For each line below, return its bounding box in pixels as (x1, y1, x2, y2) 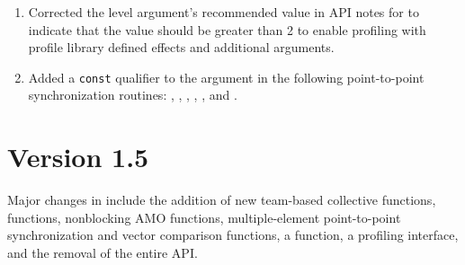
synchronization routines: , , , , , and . (28, 85, 237, 104)
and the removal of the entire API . (7, 243, 198, 261)
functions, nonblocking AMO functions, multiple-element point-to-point (7, 208, 401, 226)
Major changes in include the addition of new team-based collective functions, (7, 190, 436, 209)
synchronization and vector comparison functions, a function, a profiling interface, (7, 225, 459, 244)
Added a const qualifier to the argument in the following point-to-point (28, 67, 425, 86)
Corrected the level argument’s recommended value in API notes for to (28, 3, 419, 21)
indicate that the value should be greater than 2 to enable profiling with (28, 20, 426, 39)
